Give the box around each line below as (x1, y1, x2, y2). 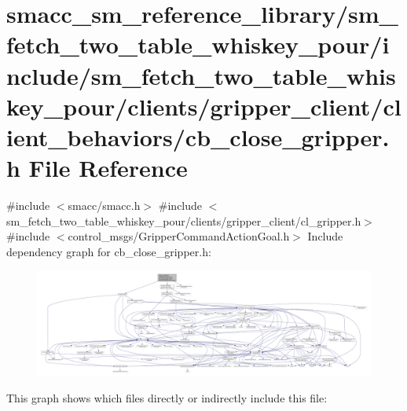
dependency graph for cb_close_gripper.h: (6, 243, 211, 259)
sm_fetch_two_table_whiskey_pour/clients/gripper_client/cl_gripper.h (6, 212, 361, 229)
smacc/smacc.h (68, 197, 141, 214)
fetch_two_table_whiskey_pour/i (6, 28, 390, 61)
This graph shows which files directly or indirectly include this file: (6, 390, 328, 406)
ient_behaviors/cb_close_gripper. (6, 120, 390, 152)
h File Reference (6, 152, 188, 184)
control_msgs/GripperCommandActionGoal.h (68, 228, 290, 244)
